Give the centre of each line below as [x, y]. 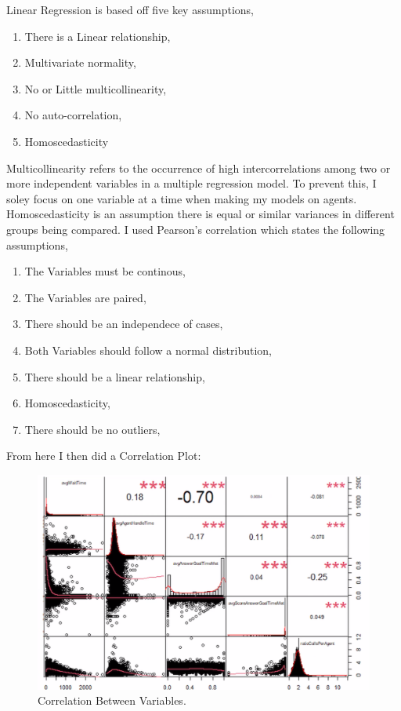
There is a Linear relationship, [98, 36]
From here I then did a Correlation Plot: [104, 456]
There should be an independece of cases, [124, 324]
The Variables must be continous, [105, 271]
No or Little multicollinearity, [96, 88]
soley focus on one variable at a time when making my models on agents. [182, 198]
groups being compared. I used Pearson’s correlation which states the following [196, 229]
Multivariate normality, [80, 62]
